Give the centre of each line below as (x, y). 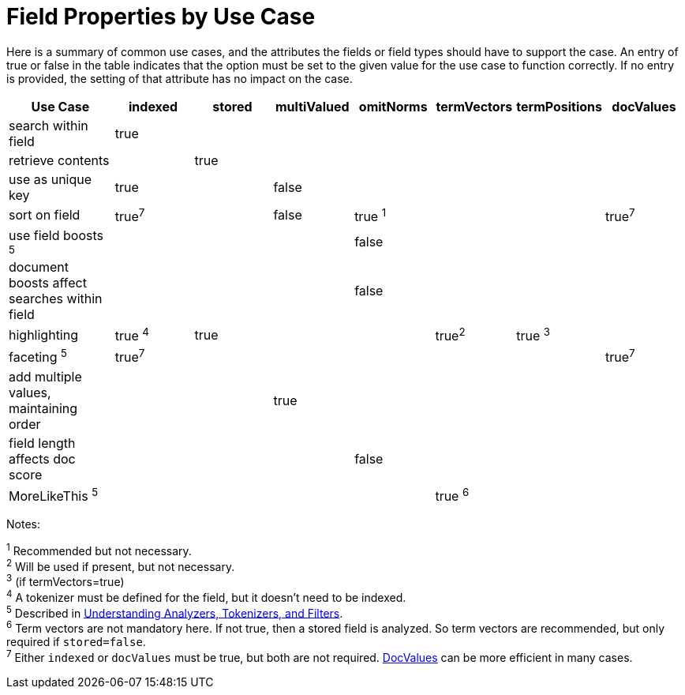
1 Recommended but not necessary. (99, 550)
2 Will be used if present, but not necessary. (121, 565)
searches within (56, 299)
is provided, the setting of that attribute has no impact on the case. (180, 78)
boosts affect (48, 283)
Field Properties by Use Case (161, 17)
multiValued (313, 106)
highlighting (44, 334)
